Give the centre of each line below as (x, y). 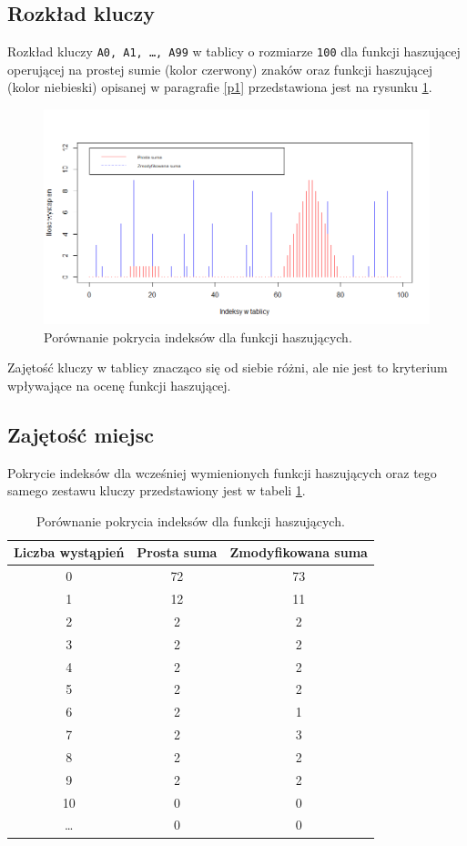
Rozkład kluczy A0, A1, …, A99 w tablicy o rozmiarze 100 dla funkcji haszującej (234, 51)
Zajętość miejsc (81, 434)
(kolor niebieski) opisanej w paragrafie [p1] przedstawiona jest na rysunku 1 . (220, 87)
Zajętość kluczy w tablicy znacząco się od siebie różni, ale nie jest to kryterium (228, 367)
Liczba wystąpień (69, 552)
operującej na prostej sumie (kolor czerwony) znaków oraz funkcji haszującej (220, 69)
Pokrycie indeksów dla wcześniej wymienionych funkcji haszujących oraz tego (222, 472)
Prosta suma (177, 552)
